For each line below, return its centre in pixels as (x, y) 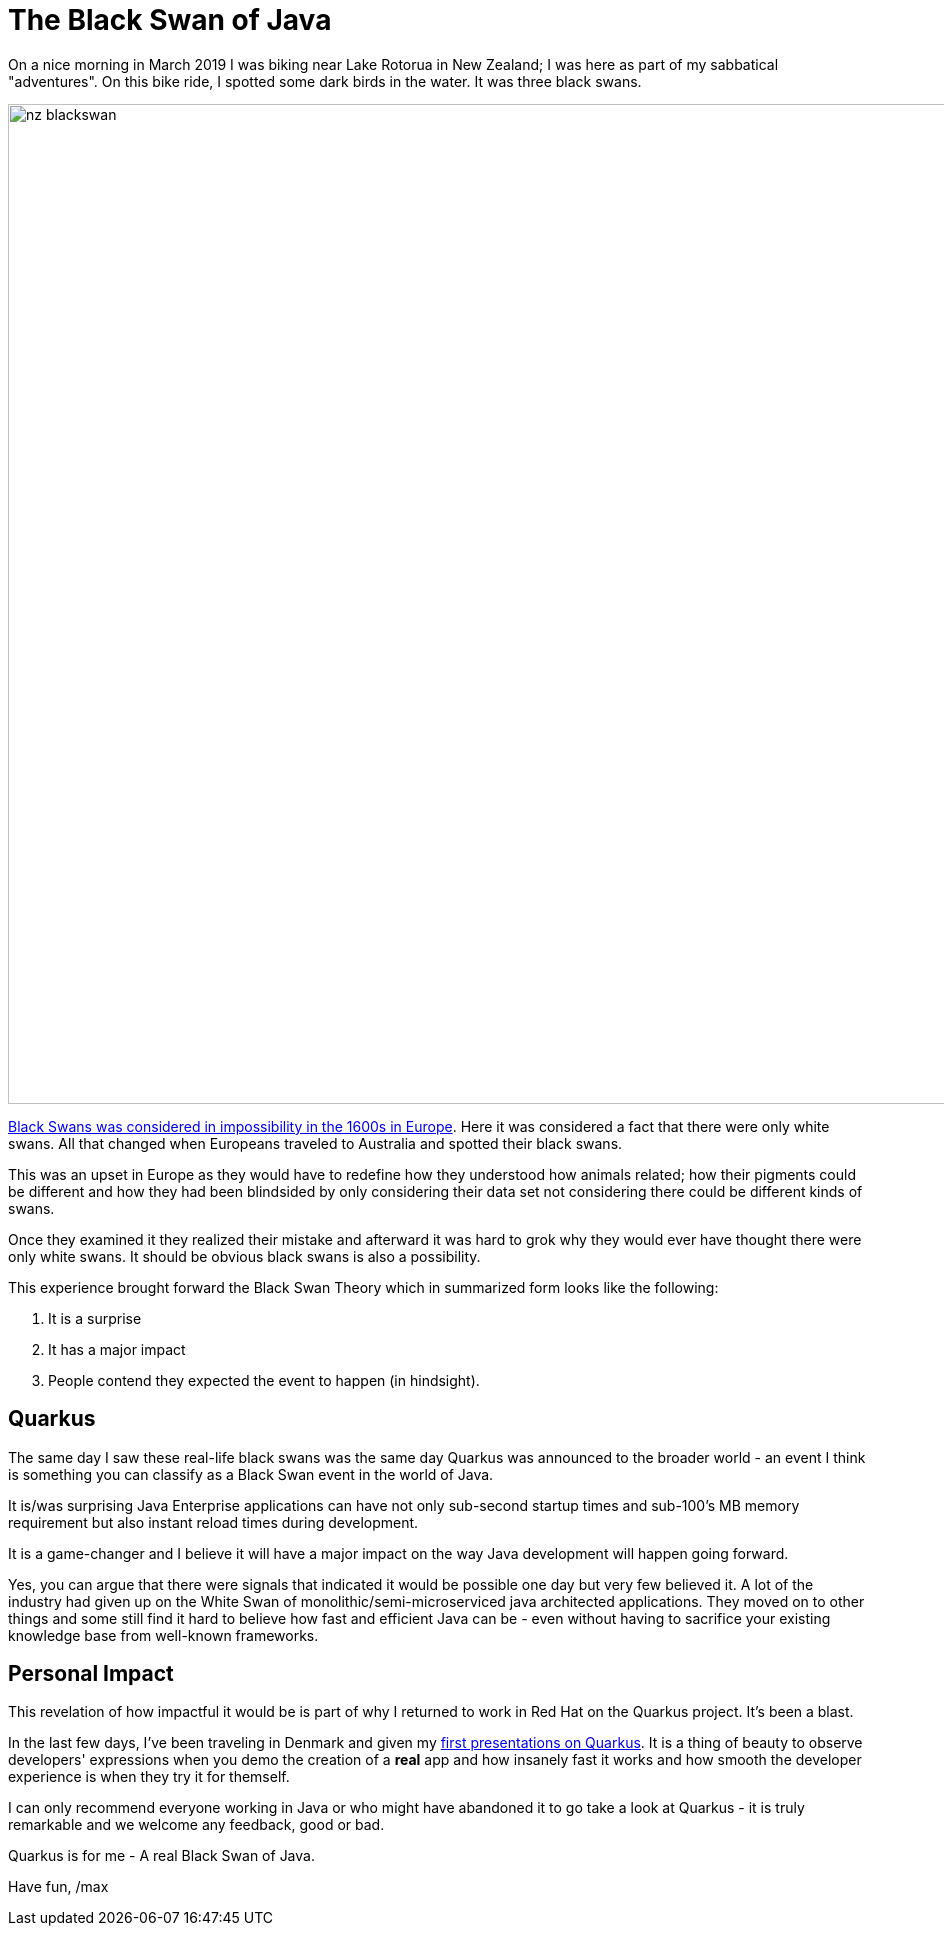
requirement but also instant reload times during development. (213, 1522)
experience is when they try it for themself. (149, 1777)
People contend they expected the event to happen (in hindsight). (264, 1380)
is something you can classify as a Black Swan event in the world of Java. (251, 1474)
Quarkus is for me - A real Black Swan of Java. (161, 1856)
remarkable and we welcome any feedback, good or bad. (196, 1825)
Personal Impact (91, 1674)
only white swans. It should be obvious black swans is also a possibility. (244, 1256)
